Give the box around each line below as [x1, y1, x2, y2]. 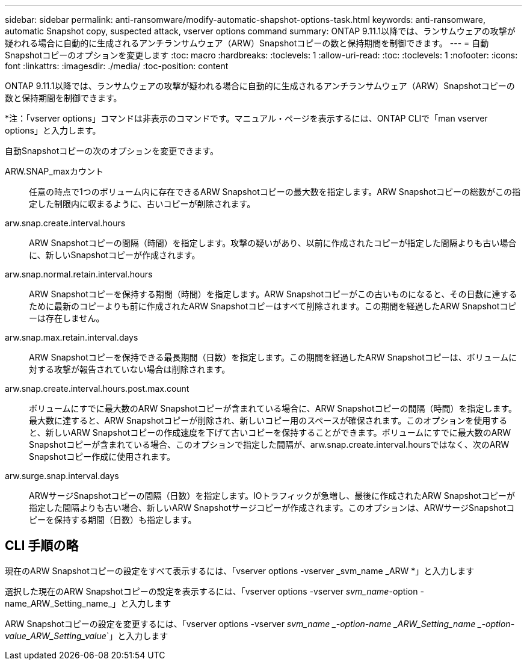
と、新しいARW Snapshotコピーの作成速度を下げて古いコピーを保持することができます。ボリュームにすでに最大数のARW [29, 427, 511, 438]
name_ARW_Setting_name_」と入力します [5, 598, 171, 608]
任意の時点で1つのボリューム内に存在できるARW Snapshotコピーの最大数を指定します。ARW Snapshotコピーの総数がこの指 [29, 187, 521, 197]
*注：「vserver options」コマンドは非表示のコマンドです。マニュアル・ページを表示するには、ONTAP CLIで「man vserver [5, 113, 488, 123]
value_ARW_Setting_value [5, 630, 106, 641]
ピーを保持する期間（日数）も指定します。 [29, 515, 197, 525]
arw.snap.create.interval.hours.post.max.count [5, 383, 190, 394]
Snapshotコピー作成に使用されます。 [29, 451, 175, 462]
